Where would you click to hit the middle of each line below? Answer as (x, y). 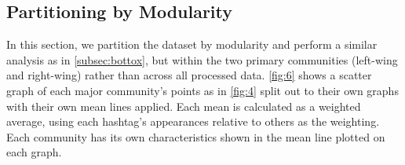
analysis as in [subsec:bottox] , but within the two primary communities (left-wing (202, 59)
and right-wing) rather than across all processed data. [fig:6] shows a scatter (189, 75)
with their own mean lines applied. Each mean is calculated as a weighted (184, 106)
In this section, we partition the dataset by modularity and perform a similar (192, 44)
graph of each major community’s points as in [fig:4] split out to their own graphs (202, 90)
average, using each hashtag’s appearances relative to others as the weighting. (193, 121)
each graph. (34, 152)
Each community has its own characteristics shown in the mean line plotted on (196, 136)
